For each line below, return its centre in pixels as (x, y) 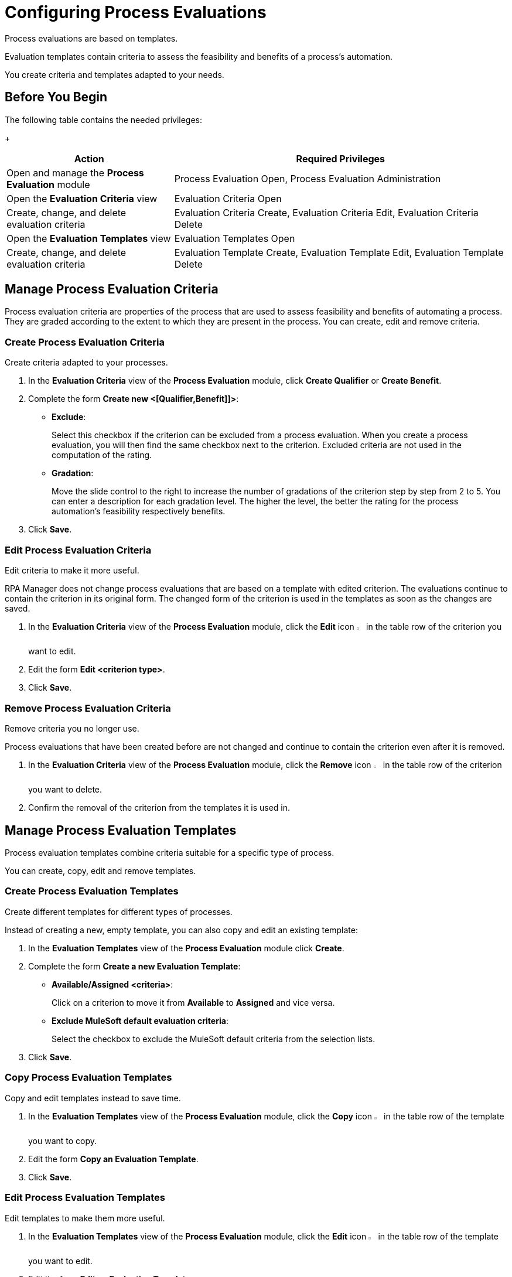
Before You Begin (56, 97)
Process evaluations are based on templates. (91, 38)
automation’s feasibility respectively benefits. (139, 511)
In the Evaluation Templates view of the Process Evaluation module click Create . (186, 948)
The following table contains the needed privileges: (104, 119)
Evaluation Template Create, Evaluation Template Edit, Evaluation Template (339, 252)
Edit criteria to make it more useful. (72, 570)
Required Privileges (341, 158)
